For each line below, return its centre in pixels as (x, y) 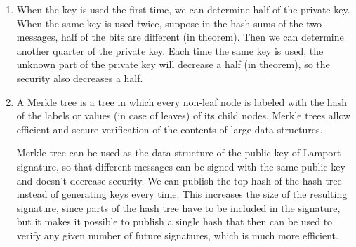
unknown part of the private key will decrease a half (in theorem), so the (173, 64)
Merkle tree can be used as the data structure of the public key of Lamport (179, 153)
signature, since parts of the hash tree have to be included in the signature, (178, 207)
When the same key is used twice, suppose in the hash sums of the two (169, 23)
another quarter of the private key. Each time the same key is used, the (170, 50)
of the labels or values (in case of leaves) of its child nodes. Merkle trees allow (184, 115)
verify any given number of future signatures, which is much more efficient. (177, 235)
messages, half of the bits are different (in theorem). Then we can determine (180, 37)
